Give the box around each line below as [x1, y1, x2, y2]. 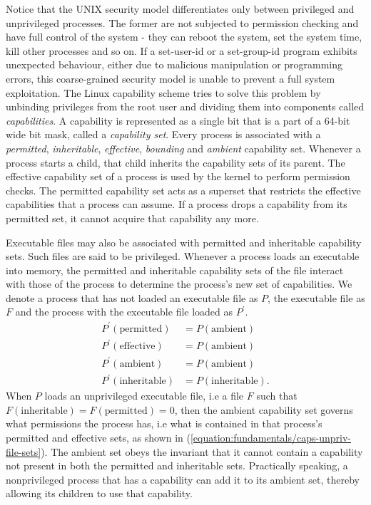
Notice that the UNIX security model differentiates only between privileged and [6, 1, 355, 16]
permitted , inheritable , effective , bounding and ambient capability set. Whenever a [6, 140, 361, 155]
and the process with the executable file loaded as [15, 304, 233, 319]
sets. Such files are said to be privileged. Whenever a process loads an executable [6, 249, 360, 264]
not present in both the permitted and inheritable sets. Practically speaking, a [6, 458, 348, 473]
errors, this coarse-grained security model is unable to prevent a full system [6, 71, 335, 85]
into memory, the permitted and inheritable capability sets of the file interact [6, 262, 344, 277]
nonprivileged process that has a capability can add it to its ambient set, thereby [6, 472, 360, 486]
